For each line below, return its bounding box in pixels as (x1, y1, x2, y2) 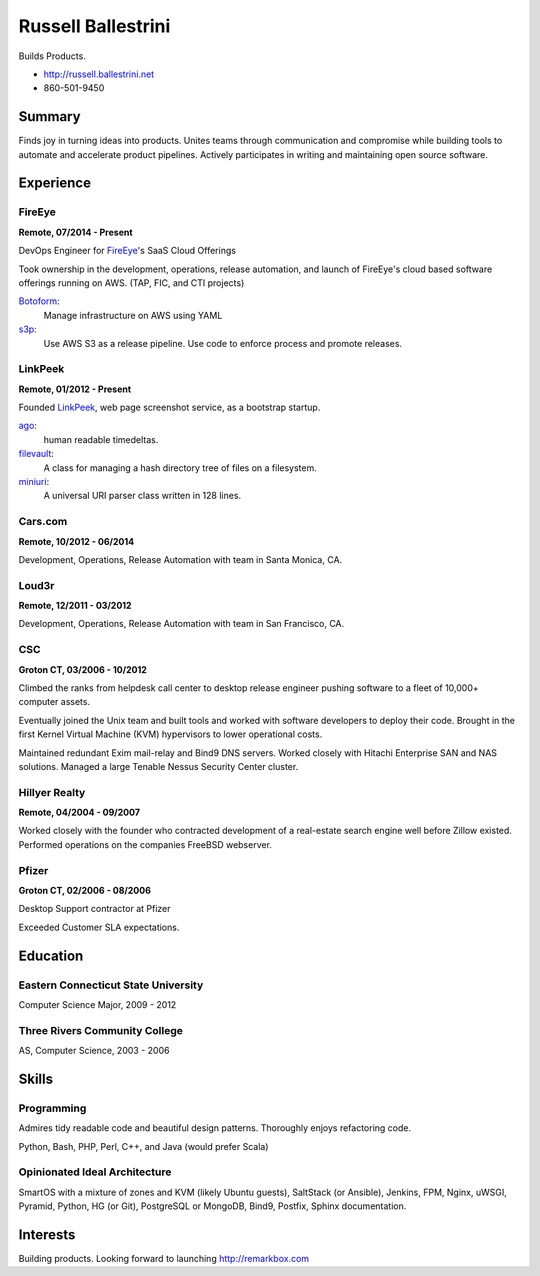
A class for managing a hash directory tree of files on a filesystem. (43, 461, 317, 474)
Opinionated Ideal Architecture (18, 1165, 172, 1179)
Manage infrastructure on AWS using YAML (43, 309, 223, 321)
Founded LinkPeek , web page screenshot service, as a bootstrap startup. (18, 401, 321, 414)
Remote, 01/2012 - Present (18, 383, 132, 395)
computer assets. (18, 696, 90, 708)
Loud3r (18, 578, 55, 592)
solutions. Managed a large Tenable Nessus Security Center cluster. (18, 760, 299, 772)
